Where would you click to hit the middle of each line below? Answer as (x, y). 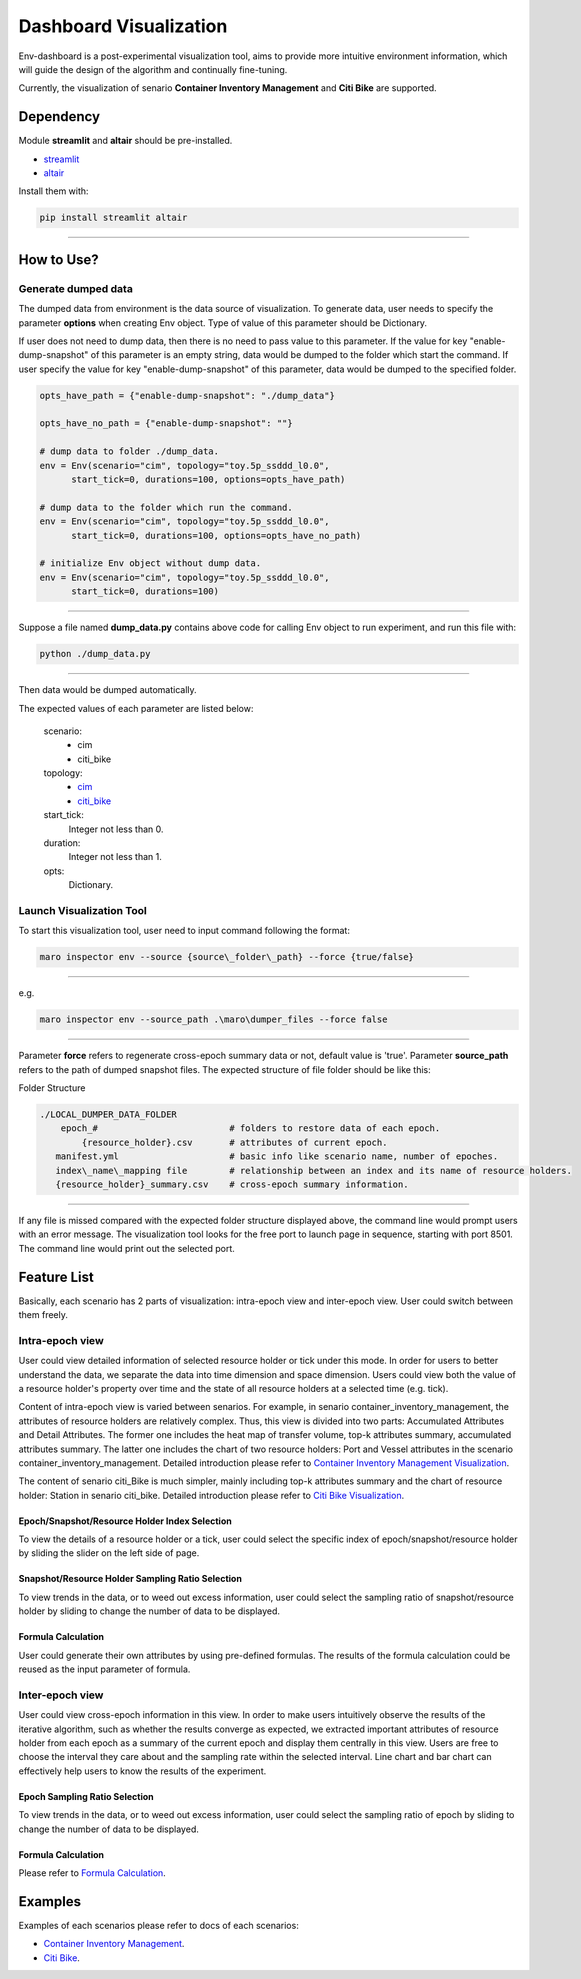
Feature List (56, 1276)
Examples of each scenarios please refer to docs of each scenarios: (158, 1925)
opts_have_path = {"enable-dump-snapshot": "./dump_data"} (187, 395)
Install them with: (53, 191)
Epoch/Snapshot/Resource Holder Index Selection (125, 1521)
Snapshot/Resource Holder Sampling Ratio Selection (130, 1579)
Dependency (59, 116)
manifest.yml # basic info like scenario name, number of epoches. (277, 1156)
